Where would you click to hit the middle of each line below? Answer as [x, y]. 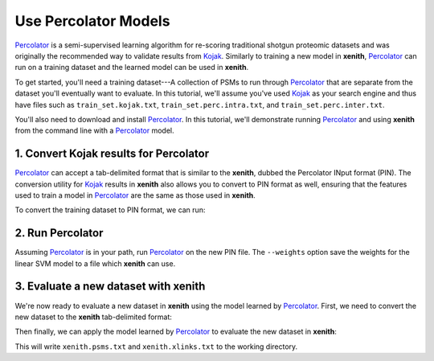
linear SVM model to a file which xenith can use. [95, 263]
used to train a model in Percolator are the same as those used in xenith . [135, 195]
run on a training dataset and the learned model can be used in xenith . [132, 68]
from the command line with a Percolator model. [94, 131]
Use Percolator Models [92, 21]
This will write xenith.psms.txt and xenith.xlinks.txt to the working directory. [156, 347]
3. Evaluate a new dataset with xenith [110, 287]
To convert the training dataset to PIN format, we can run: [110, 210]
